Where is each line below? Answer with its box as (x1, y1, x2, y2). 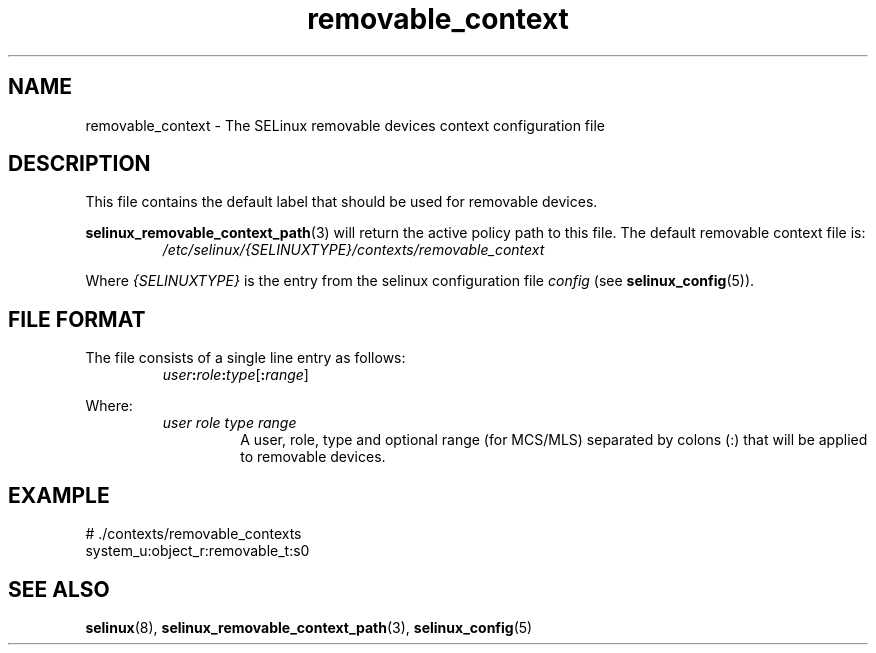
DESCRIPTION (8, 151, 151, 177)
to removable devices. (240, 448, 386, 466)
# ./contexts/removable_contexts (85, 525, 302, 543)
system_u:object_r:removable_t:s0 (85, 542, 310, 560)
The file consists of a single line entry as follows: (85, 349, 406, 367)
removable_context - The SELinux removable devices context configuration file (85, 116, 605, 134)
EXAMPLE (8, 482, 110, 508)
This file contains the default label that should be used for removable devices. (85, 193, 598, 211)
